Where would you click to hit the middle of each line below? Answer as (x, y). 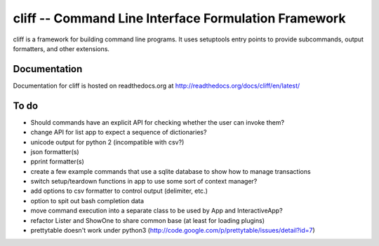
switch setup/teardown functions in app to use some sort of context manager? (144, 182)
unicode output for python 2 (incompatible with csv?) (107, 142)
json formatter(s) (55, 151)
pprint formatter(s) (57, 162)
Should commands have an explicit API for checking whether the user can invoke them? (157, 122)
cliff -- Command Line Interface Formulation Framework (179, 18)
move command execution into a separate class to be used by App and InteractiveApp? (157, 211)
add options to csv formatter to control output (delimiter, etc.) (119, 191)
